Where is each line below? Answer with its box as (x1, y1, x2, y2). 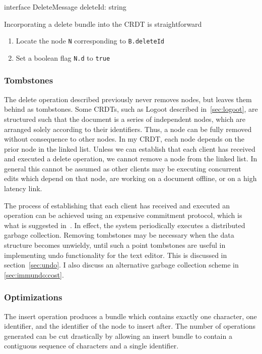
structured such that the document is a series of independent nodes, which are (4, 113, 245, 124)
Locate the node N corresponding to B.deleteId (16, 35, 164, 46)
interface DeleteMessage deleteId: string (4, 2, 126, 12)
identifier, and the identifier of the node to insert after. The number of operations (4, 321, 255, 331)
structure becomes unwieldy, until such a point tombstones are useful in (4, 240, 226, 250)
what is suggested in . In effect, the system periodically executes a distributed (4, 219, 245, 230)
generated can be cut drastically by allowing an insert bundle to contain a (4, 330, 232, 341)
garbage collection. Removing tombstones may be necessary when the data (4, 230, 234, 240)
